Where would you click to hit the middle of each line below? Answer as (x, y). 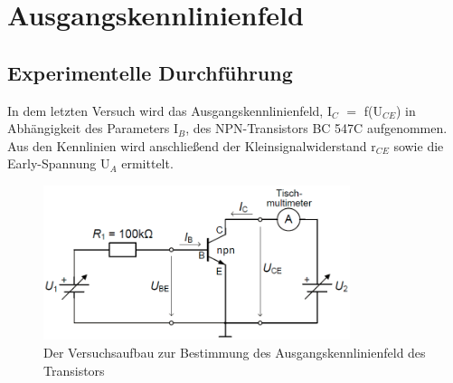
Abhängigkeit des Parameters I (93, 128)
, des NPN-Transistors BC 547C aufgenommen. (316, 128)
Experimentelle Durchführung (150, 72)
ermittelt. (147, 163)
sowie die (419, 145)
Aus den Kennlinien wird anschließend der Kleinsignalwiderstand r (192, 145)
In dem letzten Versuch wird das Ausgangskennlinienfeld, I (170, 110)
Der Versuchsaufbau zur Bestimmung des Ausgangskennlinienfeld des (235, 352)
